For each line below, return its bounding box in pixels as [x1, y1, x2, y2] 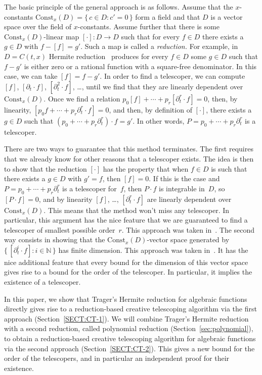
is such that [211, 163, 247, 174]
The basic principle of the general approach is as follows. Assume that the [4, 2, 233, 12]
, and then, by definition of [109, 104, 192, 115]
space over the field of [4, 21, 72, 32]
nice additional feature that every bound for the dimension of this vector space [4, 256, 248, 267]
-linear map [43, 31, 79, 41]
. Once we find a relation [43, 93, 120, 103]
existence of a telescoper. [4, 277, 81, 287]
